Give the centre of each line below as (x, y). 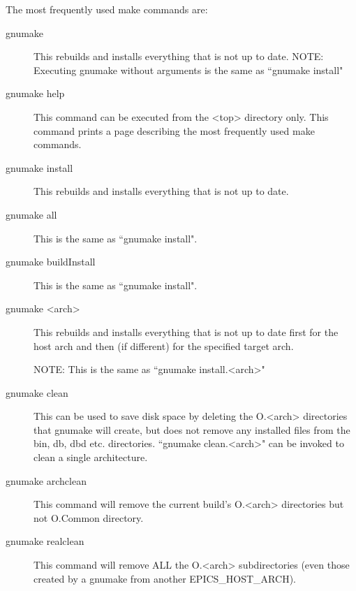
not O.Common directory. (89, 517)
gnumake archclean (46, 480)
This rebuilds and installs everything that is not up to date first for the (186, 331)
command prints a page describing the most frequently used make (174, 130)
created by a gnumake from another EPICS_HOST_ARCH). (165, 578)
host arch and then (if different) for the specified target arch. (164, 345)
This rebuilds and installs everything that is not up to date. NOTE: (179, 56)
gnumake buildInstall (51, 262)
